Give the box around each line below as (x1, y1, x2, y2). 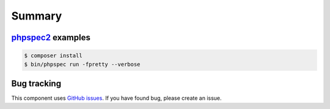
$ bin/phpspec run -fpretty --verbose (24, 61, 141, 68)
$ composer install (24, 52, 82, 59)
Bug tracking (11, 78, 61, 88)
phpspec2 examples (11, 32, 91, 43)
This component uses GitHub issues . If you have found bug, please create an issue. (11, 94, 222, 102)
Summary (11, 9, 62, 23)
